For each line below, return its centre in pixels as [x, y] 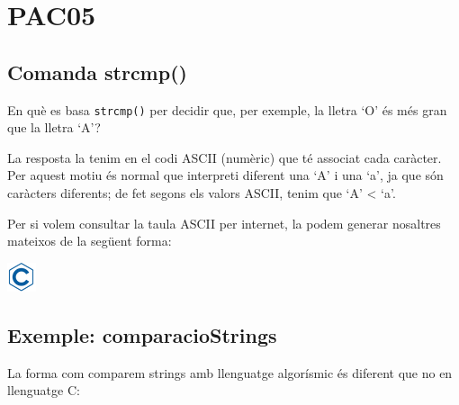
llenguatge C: [44, 390]
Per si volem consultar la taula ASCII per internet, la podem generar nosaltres [224, 223]
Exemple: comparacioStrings [142, 334]
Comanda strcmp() [97, 72]
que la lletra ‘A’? [54, 127]
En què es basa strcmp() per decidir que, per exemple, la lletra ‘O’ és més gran [227, 109]
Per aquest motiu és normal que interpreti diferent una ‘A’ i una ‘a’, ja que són [225, 175]
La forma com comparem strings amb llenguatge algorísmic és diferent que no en [230, 372]
